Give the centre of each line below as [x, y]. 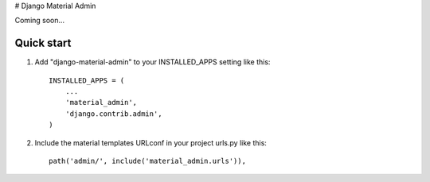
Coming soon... [40, 21]
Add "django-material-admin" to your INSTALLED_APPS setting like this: [152, 62]
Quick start [43, 43]
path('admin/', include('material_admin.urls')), [148, 161]
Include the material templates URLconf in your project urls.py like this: [150, 142]
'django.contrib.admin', [113, 114]
